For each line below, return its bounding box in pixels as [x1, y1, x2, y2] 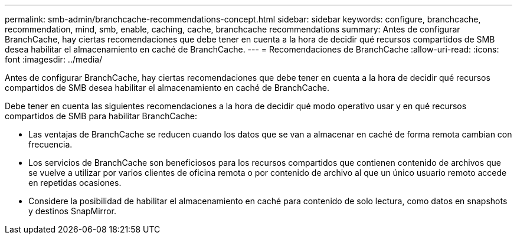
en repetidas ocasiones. [28, 178, 122, 188]
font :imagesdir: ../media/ [5, 54, 103, 64]
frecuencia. [28, 139, 73, 149]
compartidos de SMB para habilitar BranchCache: [5, 111, 198, 121]
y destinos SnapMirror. [28, 206, 116, 216]
